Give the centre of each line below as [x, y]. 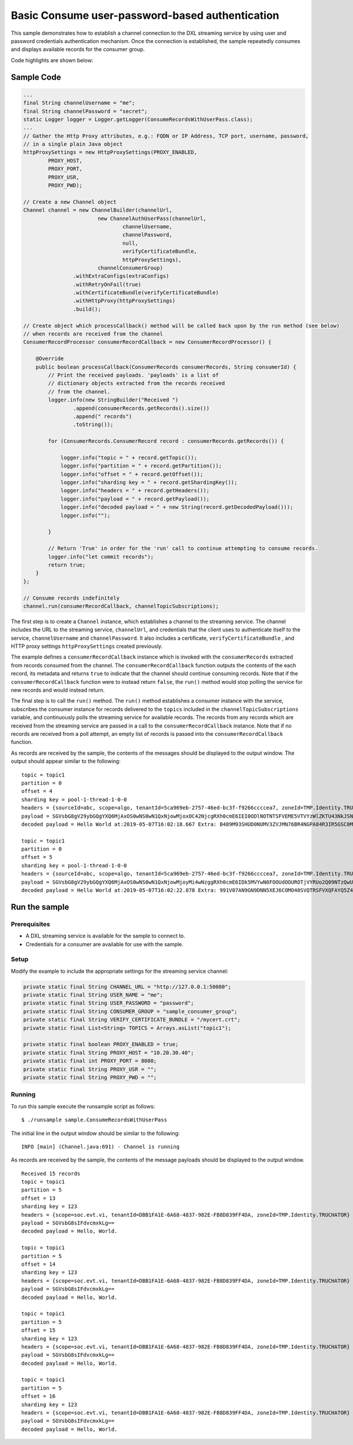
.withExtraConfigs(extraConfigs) [121, 276]
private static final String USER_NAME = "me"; [93, 995]
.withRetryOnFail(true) [107, 284]
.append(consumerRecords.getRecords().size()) [141, 408]
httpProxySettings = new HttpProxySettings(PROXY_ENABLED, [110, 152]
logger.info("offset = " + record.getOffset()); [132, 474]
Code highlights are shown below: [52, 60]
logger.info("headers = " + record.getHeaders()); [135, 491]
